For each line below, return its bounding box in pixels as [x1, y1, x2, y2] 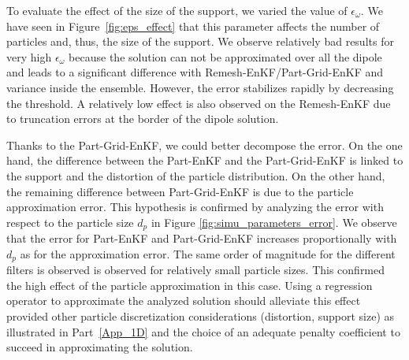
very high [6, 48, 52, 65]
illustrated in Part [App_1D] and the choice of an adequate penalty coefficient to [6, 323, 400, 340]
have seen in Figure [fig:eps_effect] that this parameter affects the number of [6, 17, 380, 34]
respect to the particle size [6, 213, 134, 230]
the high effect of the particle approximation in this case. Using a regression [6, 276, 373, 293]
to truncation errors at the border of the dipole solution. [6, 110, 279, 127]
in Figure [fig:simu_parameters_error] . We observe [151, 213, 397, 230]
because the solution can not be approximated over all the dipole [69, 48, 382, 65]
